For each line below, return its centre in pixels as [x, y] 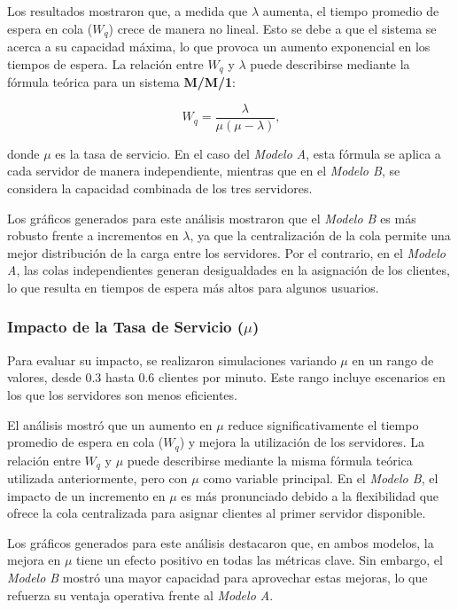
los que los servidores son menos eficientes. [122, 394]
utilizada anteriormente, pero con [97, 478]
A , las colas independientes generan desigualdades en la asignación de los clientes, [229, 270]
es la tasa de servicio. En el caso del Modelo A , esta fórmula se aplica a [248, 153]
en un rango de [393, 360]
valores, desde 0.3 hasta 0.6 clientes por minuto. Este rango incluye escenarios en [226, 377]
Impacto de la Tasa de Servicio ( [126, 327]
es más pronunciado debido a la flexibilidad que [310, 495]
